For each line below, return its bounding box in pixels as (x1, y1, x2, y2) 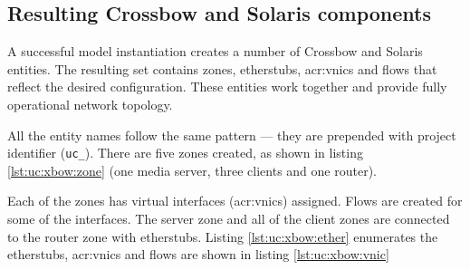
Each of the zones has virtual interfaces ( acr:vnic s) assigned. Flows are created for (7, 191, 463, 210)
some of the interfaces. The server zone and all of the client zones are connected (7, 209, 450, 228)
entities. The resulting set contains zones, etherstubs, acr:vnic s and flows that (7, 59, 437, 78)
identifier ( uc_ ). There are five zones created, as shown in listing (7, 143, 363, 162)
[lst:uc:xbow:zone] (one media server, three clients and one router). (7, 160, 377, 179)
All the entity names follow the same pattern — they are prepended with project (7, 125, 456, 144)
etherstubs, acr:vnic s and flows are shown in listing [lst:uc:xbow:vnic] (7, 245, 389, 264)
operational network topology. (7, 94, 173, 113)
